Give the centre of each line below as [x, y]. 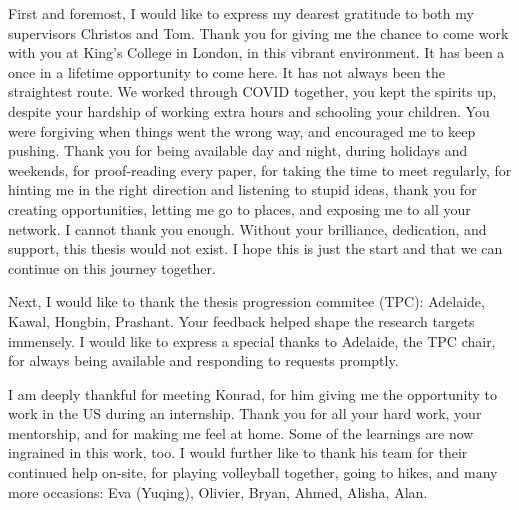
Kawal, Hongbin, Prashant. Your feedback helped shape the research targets [241, 320]
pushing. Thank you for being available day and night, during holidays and [238, 150]
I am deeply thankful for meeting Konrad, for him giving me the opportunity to [253, 393]
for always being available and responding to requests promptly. [203, 360]
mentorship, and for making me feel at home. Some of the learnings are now [241, 432]
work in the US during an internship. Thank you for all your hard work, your [245, 413]
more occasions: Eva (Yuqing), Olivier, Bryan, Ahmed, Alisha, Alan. [218, 491]
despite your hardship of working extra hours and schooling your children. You [249, 110]
